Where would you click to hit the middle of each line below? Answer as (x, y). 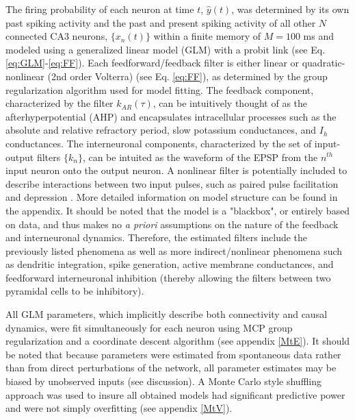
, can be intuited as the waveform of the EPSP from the (200, 157)
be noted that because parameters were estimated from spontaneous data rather (173, 354)
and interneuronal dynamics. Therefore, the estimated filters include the (157, 237)
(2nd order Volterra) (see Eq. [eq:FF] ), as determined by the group (187, 76)
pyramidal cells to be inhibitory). (75, 291)
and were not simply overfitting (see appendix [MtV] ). (119, 408)
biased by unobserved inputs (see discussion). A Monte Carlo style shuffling (163, 381)
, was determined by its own (290, 9)
